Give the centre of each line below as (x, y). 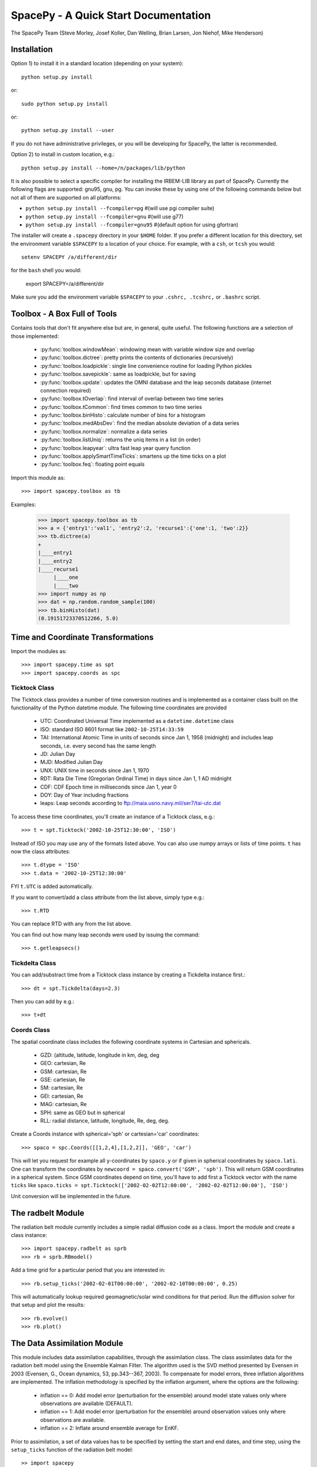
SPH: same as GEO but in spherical (83, 1113)
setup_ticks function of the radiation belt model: (72, 1450)
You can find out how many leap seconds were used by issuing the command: (105, 934)
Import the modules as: (39, 651)
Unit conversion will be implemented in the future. (71, 1196)
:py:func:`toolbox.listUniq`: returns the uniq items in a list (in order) (120, 440)
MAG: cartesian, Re (64, 1104)
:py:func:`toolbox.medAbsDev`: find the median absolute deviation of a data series (140, 423)
